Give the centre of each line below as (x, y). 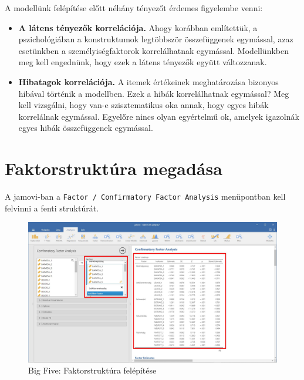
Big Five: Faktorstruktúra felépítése (92, 370)
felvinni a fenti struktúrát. (52, 208)
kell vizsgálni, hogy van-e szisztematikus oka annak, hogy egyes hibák (143, 105)
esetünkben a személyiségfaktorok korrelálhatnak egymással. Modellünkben (153, 50)
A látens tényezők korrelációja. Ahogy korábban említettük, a (138, 27)
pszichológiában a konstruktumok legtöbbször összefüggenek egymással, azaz (156, 39)
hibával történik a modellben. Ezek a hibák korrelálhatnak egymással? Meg (154, 93)
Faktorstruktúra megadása (114, 168)
